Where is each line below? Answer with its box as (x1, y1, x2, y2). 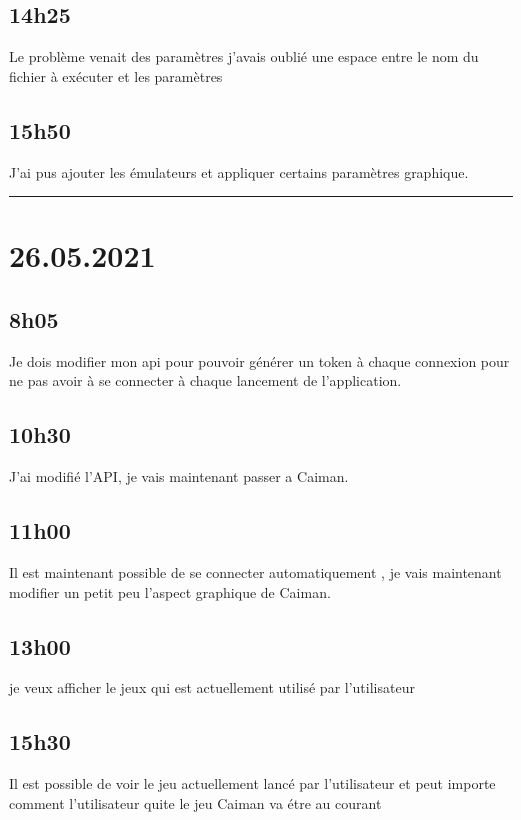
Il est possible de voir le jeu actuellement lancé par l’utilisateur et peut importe (9, 773, 496, 794)
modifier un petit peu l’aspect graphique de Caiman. (9, 581, 331, 602)
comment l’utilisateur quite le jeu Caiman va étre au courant (9, 792, 382, 813)
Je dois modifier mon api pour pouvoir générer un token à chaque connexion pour (9, 350, 510, 371)
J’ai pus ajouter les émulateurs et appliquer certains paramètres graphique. (9, 161, 469, 182)
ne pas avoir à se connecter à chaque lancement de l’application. (9, 370, 402, 391)
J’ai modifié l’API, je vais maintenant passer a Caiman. (9, 466, 349, 487)
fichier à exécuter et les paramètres (9, 65, 223, 86)
